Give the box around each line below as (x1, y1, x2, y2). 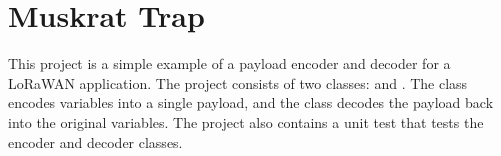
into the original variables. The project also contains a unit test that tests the (8, 111, 484, 132)
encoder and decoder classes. (8, 131, 183, 152)
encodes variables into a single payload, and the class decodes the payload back (8, 92, 494, 113)
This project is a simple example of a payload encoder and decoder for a (8, 53, 451, 74)
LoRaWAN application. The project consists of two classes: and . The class (8, 72, 468, 93)
